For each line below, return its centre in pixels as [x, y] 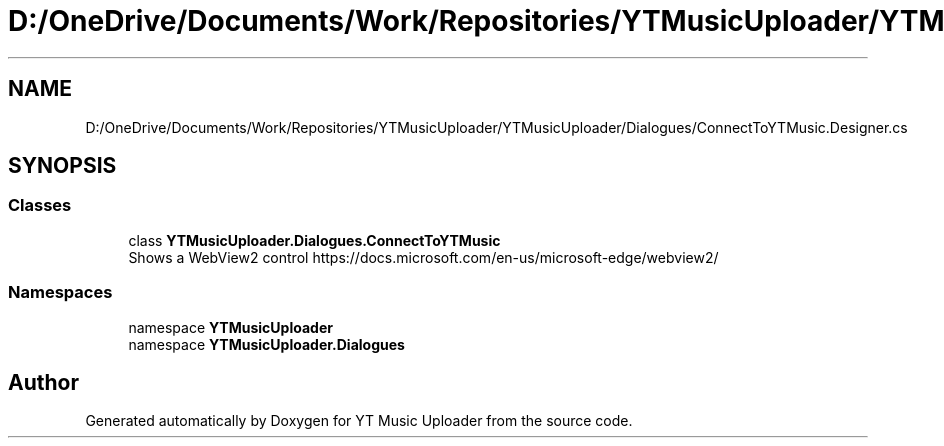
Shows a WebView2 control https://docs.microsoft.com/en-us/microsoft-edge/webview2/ [423, 257]
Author [43, 382]
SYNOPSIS [62, 166]
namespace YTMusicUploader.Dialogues [266, 344]
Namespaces [60, 292]
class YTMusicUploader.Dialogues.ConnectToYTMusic [314, 240]
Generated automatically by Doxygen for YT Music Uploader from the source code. [359, 421]
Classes [40, 205]
